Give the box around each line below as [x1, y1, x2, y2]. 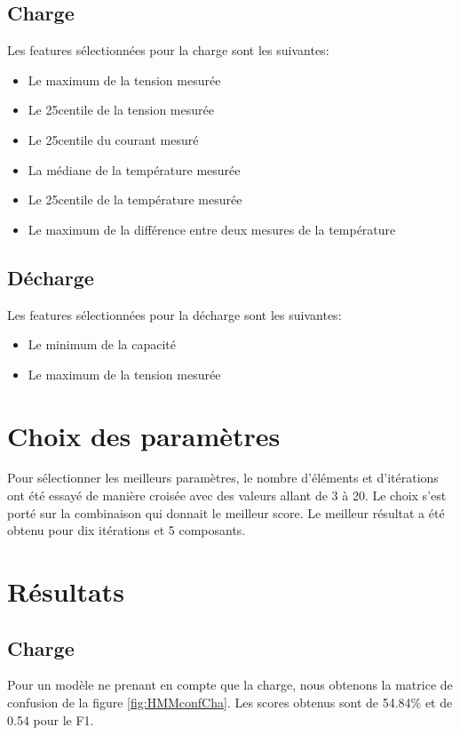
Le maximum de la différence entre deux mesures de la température [28, 220, 396, 238]
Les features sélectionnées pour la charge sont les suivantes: [7, 41, 329, 60]
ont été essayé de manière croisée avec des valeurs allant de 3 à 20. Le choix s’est [7, 486, 447, 505]
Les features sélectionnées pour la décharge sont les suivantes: [7, 305, 342, 324]
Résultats [7, 573, 124, 610]
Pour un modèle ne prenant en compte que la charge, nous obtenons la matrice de [7, 675, 453, 694]
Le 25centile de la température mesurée [28, 190, 242, 209]
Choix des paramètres [7, 417, 281, 453]
